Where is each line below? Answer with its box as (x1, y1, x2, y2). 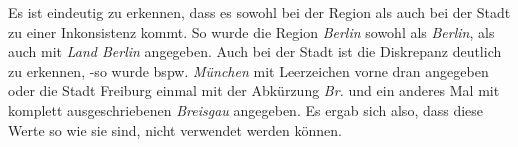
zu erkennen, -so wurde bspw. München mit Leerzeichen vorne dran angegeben (8, 60, 489, 81)
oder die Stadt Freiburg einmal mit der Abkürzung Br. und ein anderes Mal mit (8, 80, 500, 101)
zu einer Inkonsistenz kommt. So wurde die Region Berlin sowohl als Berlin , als (8, 21, 495, 42)
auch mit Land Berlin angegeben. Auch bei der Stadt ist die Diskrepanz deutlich (8, 41, 502, 62)
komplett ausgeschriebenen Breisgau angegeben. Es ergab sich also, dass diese (8, 99, 484, 120)
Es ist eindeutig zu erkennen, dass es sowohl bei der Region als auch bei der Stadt (8, 2, 511, 22)
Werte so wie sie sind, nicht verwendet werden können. (8, 119, 342, 140)
